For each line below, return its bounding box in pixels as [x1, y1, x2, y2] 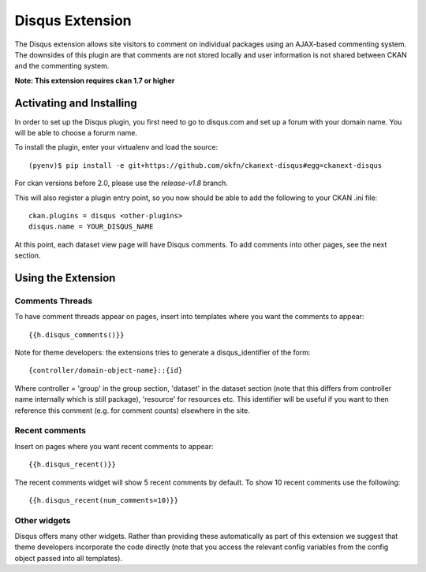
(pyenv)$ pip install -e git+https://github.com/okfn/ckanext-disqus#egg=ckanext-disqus [28, 161, 383, 169]
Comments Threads [14, 295, 93, 306]
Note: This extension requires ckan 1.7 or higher [14, 76, 175, 85]
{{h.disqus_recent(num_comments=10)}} [28, 496, 179, 504]
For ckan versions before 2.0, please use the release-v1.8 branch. [14, 178, 229, 188]
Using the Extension [14, 271, 116, 284]
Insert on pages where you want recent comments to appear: [14, 441, 214, 451]
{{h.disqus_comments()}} [28, 330, 125, 339]
